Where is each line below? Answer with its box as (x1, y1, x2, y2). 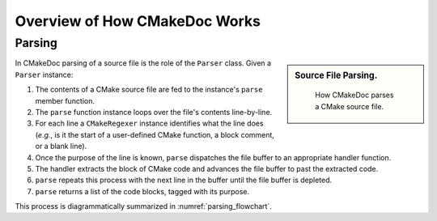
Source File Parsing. (295, 70, 378, 81)
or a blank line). (35, 142, 87, 151)
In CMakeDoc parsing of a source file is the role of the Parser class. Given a (15, 58, 271, 68)
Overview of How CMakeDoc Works (15, 12, 261, 30)
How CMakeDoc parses (315, 90, 394, 100)
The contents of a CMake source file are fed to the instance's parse (35, 85, 263, 95)
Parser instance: (15, 70, 74, 79)
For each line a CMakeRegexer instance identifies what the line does (35, 118, 264, 129)
